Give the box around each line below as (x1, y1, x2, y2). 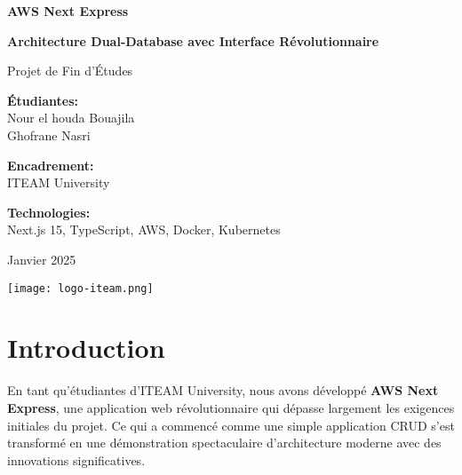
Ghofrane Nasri (7, 125, 91, 144)
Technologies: (7, 202, 91, 221)
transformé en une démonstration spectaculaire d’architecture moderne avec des (7, 433, 442, 452)
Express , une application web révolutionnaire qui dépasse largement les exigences (7, 398, 455, 416)
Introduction (7, 329, 165, 366)
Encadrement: (7, 155, 94, 174)
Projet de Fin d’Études (7, 61, 133, 80)
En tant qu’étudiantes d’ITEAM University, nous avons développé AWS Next (7, 381, 439, 400)
